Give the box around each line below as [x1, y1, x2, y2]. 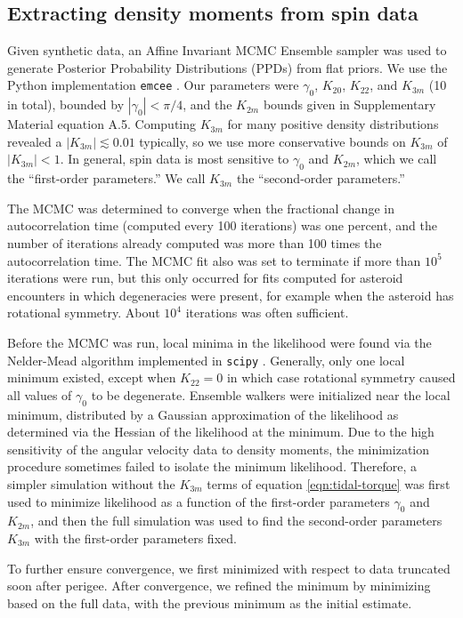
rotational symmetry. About [7, 303, 160, 322]
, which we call [356, 149, 437, 168]
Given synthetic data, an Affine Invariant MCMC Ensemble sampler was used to [7, 41, 447, 60]
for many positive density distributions [227, 115, 439, 133]
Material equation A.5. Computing [7, 115, 197, 133]
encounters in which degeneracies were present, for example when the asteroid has [7, 285, 454, 304]
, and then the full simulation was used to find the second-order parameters [30, 511, 443, 530]
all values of [7, 385, 72, 404]
